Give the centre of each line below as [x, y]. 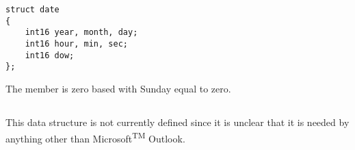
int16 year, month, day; [81, 33]
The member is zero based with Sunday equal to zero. [118, 88]
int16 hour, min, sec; [76, 43]
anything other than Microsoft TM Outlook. [95, 137]
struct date [32, 10]
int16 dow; [50, 55]
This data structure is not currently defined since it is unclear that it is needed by [177, 122]
